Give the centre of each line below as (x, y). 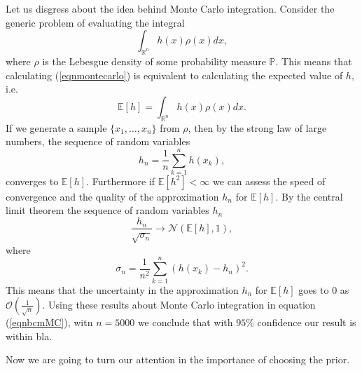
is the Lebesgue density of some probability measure (154, 61)
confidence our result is (307, 322)
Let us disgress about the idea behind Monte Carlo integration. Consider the (170, 8)
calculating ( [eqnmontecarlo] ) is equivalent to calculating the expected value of (174, 75)
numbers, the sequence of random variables (98, 141)
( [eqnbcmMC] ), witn (49, 322)
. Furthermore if (121, 181)
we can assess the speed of (269, 181)
